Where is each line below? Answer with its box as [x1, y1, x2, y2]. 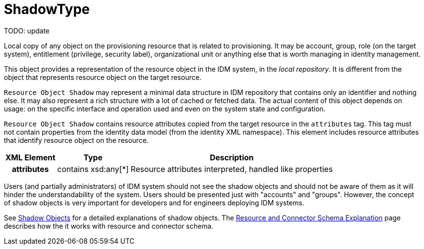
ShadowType [4, 1, 90, 17]
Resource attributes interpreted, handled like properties [130, 164, 333, 174]
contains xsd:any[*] [57, 164, 129, 174]
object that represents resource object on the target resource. [4, 73, 202, 81]
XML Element [5, 152, 56, 162]
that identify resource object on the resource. [4, 136, 149, 144]
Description [210, 152, 254, 162]
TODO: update [4, 26, 49, 35]
